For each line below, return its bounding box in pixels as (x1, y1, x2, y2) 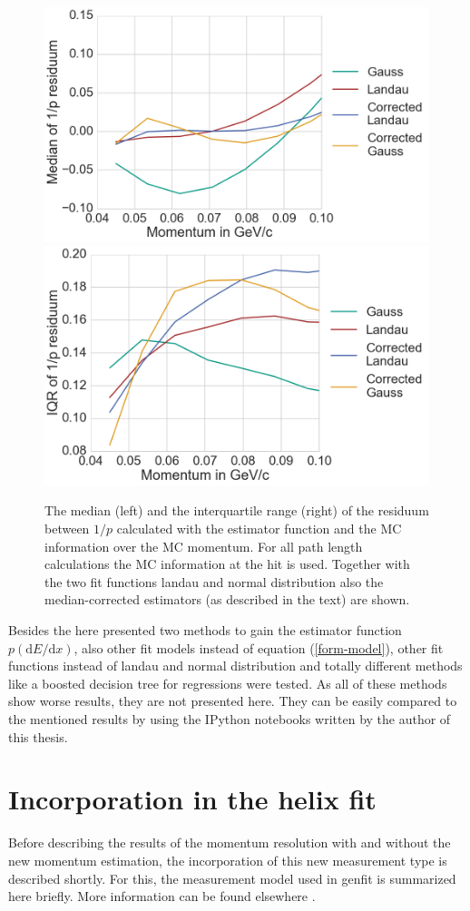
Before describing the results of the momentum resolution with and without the (8, 833, 451, 852)
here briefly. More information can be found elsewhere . (8, 887, 316, 906)
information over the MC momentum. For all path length (44, 536, 363, 555)
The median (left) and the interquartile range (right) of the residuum (44, 501, 429, 520)
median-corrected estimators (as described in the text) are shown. (44, 590, 410, 609)
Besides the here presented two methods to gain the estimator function (8, 621, 402, 640)
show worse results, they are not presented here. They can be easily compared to (8, 691, 457, 710)
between (44, 519, 90, 538)
